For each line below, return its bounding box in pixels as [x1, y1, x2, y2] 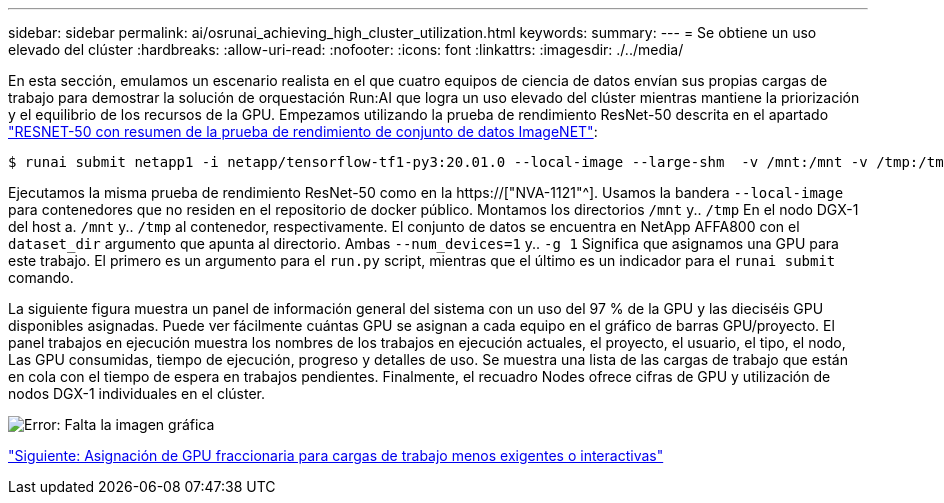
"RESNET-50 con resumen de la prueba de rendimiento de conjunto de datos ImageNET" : [8, 123, 598, 140]
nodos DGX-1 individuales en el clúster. [8, 385, 266, 402]
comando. [8, 269, 74, 286]
